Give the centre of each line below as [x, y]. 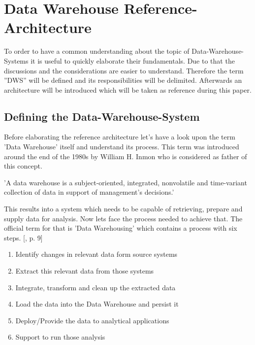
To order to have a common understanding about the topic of [97, 51]
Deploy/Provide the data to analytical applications [92, 320]
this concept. [23, 166]
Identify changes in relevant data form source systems [96, 254]
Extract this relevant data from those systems [85, 271]
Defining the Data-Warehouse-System [102, 116]
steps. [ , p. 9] [23, 237]
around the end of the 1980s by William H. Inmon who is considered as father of [126, 156]
